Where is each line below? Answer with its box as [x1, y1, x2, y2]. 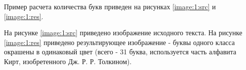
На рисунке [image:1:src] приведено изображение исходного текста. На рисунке [4, 27, 243, 38]
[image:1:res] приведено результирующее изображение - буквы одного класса [4, 37, 235, 47]
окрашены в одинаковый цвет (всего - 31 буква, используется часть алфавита [4, 47, 237, 57]
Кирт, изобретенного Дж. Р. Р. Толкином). [4, 56, 132, 66]
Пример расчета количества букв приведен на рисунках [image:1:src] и [4, 1, 216, 11]
